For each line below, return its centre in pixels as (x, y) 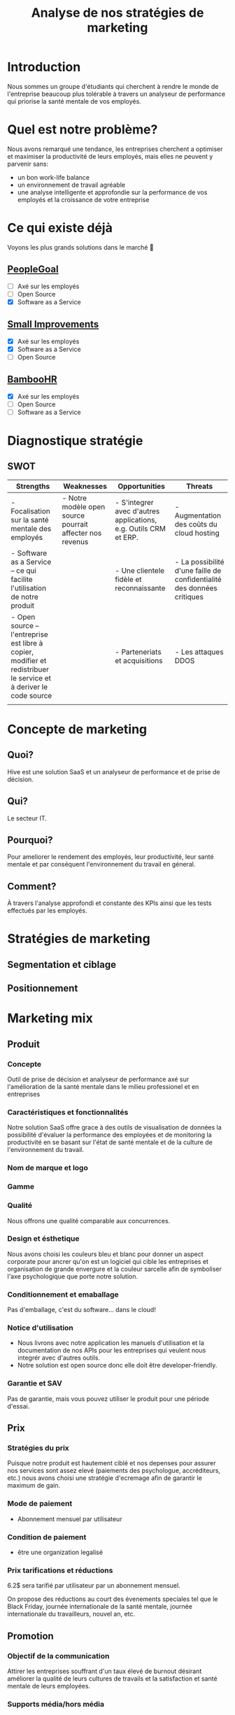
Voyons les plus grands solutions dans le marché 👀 (80, 247)
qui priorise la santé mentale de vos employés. (74, 101)
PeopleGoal (33, 270)
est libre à (27, 643)
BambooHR (32, 379)
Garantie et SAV (35, 1383)
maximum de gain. (34, 1486)
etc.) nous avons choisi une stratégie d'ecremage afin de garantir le (105, 1478)
